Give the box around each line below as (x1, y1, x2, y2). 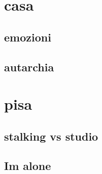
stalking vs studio (4, 128, 98, 144)
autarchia (4, 59, 54, 74)
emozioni (4, 29, 51, 45)
